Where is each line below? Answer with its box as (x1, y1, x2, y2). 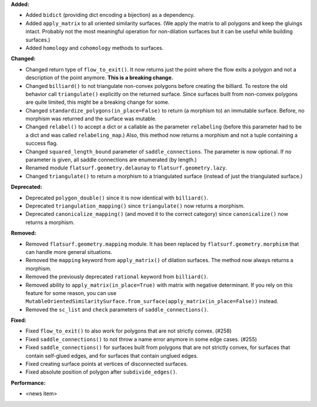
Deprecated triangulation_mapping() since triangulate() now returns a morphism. (25, 202, 245, 209)
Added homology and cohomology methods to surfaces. (25, 44, 164, 51)
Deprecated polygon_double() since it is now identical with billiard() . (25, 194, 208, 201)
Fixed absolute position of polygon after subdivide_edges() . (25, 368, 177, 375)
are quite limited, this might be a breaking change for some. (25, 99, 170, 106)
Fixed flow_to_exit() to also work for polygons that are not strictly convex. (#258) (25, 327, 232, 334)
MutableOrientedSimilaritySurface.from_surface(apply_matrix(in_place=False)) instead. (25, 298, 279, 305)
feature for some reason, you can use (25, 289, 117, 296)
